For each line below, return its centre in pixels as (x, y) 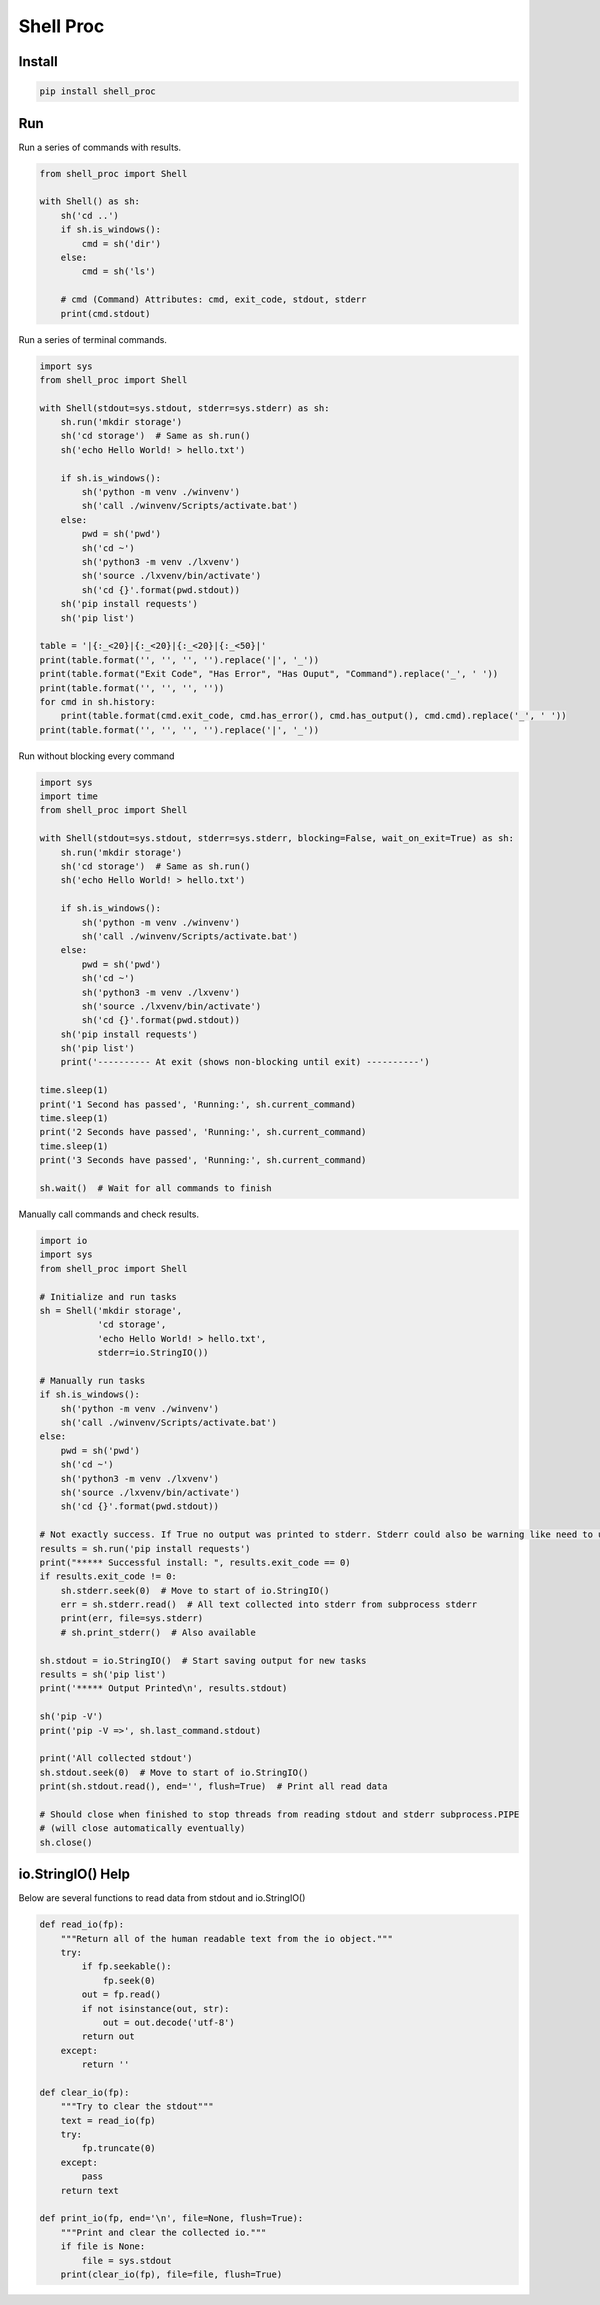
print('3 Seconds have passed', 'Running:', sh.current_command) (203, 1160)
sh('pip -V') (71, 1716)
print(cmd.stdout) (105, 313)
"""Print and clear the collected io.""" (163, 2232)
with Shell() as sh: (89, 201)
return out (108, 2036)
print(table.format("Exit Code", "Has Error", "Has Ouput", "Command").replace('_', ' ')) (269, 674)
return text (90, 2190)
